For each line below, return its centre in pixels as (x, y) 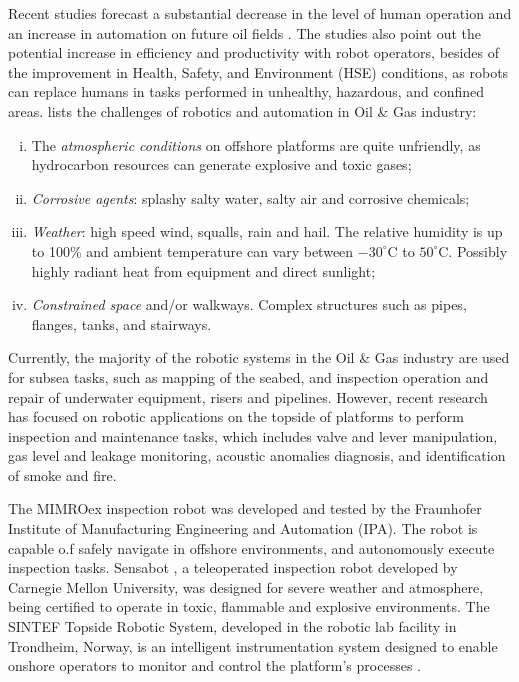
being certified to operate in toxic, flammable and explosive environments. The (249, 606)
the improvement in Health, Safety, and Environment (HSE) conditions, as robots (258, 71)
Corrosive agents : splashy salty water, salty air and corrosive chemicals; (250, 197)
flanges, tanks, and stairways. (121, 323)
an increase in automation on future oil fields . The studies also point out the (244, 32)
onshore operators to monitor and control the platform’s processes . (214, 665)
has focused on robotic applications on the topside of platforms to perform (236, 416)
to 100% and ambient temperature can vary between (192, 250)
